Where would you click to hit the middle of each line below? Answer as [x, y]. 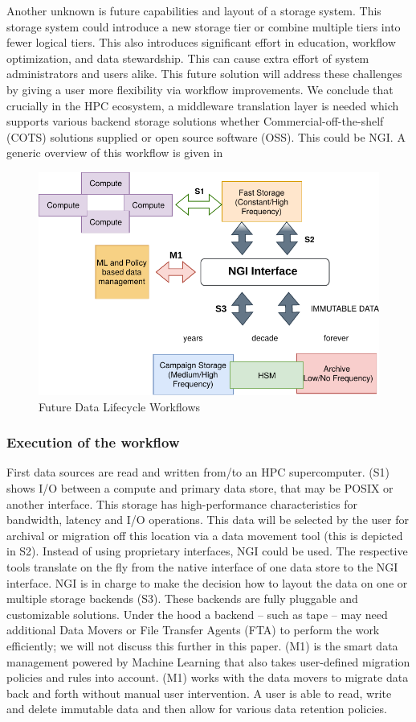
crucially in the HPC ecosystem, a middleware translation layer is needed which [203, 105]
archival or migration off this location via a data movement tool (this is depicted [205, 535]
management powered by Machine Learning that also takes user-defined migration [208, 661]
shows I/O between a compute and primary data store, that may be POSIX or [200, 488]
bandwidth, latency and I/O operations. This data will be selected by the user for [208, 520]
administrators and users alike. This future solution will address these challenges [204, 74]
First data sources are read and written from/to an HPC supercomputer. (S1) [198, 472]
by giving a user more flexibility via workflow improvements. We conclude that [200, 89]
